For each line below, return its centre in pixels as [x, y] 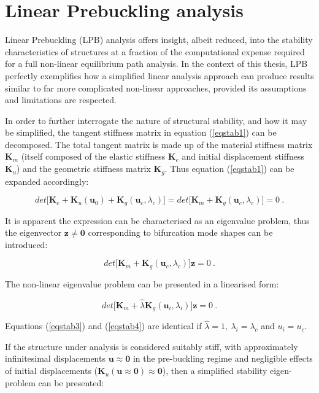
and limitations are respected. [61, 100]
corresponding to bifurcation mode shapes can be [180, 232]
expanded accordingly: [47, 181]
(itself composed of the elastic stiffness [93, 156]
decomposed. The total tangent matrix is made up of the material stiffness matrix [159, 144]
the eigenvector [33, 232]
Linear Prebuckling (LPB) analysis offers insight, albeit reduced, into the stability [159, 40]
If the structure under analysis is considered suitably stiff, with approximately [152, 346]
